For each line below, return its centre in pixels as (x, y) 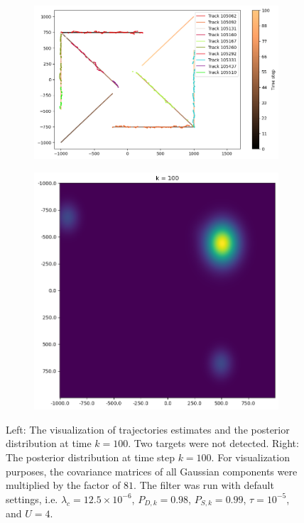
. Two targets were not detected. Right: (213, 443)
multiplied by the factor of (63, 485)
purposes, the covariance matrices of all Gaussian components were (152, 471)
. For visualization (250, 457)
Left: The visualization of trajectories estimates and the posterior (148, 429)
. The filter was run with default (204, 485)
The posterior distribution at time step (90, 457)
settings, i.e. (32, 499)
